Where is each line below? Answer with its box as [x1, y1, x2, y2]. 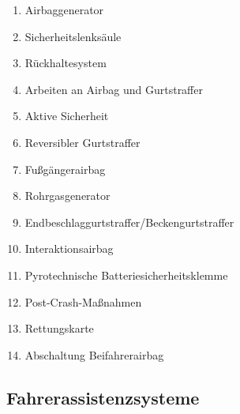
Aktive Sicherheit [24, 107, 109, 124]
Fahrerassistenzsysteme [6, 385, 200, 409]
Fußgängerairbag [24, 160, 106, 177]
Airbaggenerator [24, 2, 104, 17]
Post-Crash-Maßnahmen [24, 293, 142, 310]
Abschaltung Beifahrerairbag [24, 346, 164, 363]
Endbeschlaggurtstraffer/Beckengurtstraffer [24, 213, 234, 230]
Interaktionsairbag [24, 240, 114, 257]
